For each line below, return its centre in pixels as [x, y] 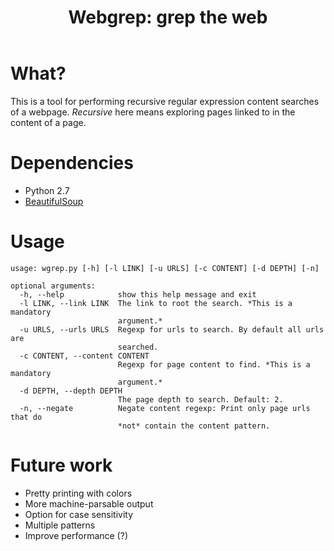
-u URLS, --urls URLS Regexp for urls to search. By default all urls [172, 329]
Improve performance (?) [76, 535]
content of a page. [48, 122]
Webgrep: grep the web [168, 17]
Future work [61, 465]
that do [26, 417]
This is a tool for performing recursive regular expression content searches [165, 101]
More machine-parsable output [89, 503]
